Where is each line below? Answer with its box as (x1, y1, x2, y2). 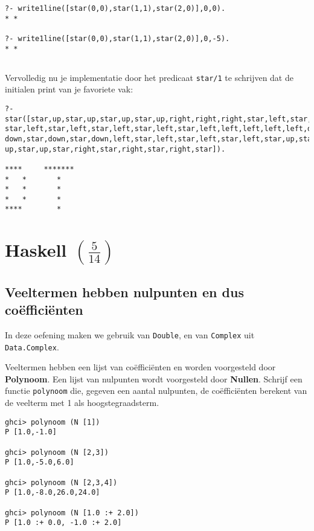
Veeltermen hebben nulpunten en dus (5, 282, 244, 301)
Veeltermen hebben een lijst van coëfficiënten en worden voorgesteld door (5, 361, 276, 373)
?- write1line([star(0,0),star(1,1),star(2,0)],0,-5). (5, 34, 230, 43)
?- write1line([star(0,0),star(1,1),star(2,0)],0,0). (5, 4, 226, 13)
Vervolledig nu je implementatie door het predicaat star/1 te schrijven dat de (5, 71, 293, 83)
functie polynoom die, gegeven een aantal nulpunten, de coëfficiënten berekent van (5, 384, 307, 397)
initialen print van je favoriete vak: (5, 83, 133, 95)
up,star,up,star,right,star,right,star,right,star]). (5, 144, 226, 153)
